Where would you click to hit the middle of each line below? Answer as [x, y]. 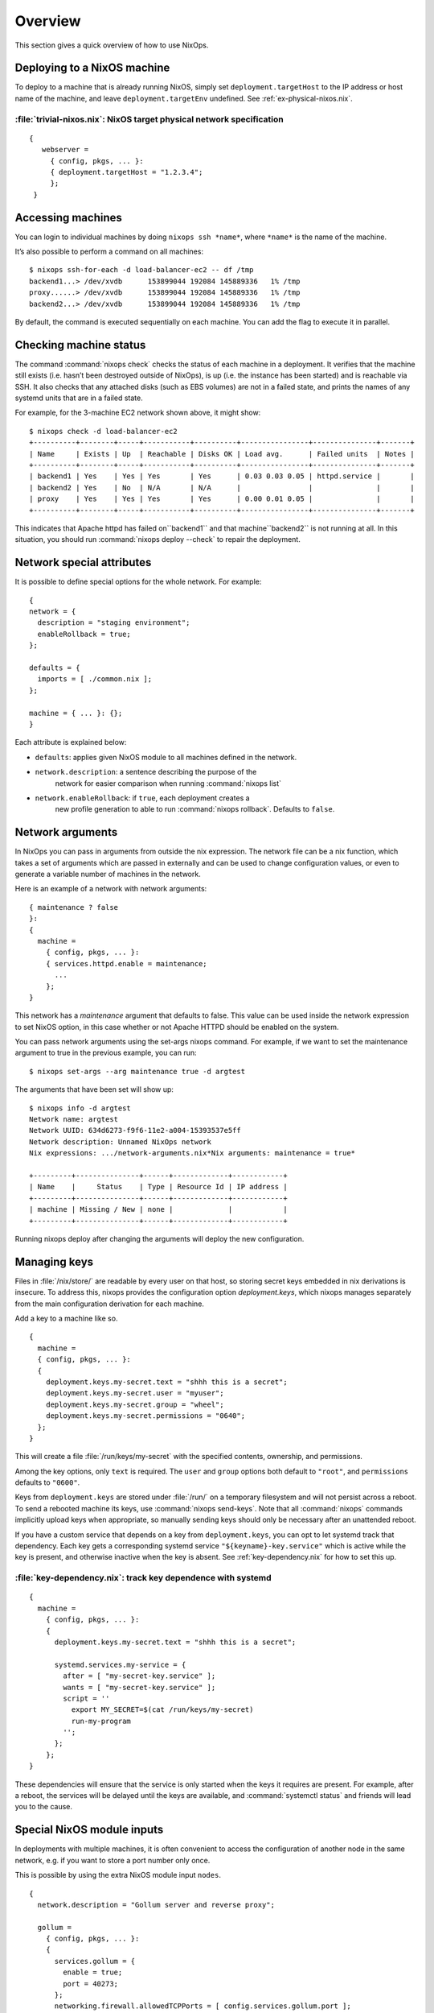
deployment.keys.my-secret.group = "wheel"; [135, 1404]
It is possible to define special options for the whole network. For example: [138, 582]
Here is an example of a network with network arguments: [111, 889]
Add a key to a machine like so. [66, 1319]
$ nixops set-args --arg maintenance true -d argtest [137, 1071]
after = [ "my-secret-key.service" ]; [139, 1676]
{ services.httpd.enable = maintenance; [127, 963]
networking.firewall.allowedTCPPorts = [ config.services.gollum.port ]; [203, 2006]
